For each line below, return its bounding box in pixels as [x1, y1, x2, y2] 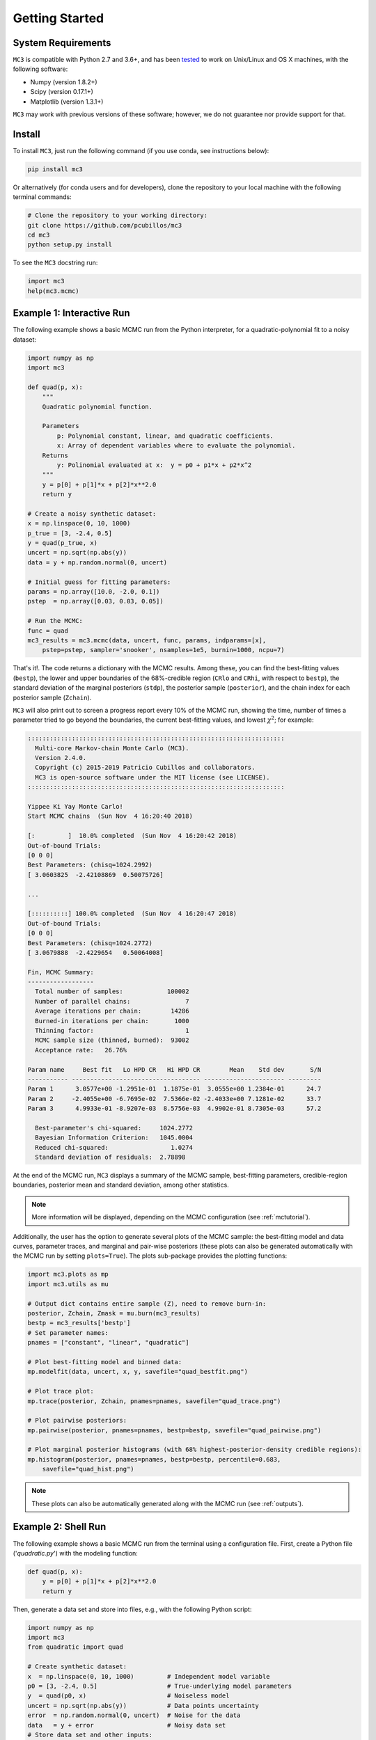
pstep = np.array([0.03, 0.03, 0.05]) [27, 597, 164, 606]
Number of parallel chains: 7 [35, 997, 189, 1005]
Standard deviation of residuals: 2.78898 [35, 1153, 186, 1162]
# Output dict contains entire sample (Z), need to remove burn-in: [27, 1299, 267, 1308]
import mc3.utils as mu [27, 1280, 109, 1288]
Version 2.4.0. [35, 754, 87, 762]
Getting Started [13, 10, 104, 26]
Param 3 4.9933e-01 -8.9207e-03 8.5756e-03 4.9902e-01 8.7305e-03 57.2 [27, 1105, 322, 1113]
